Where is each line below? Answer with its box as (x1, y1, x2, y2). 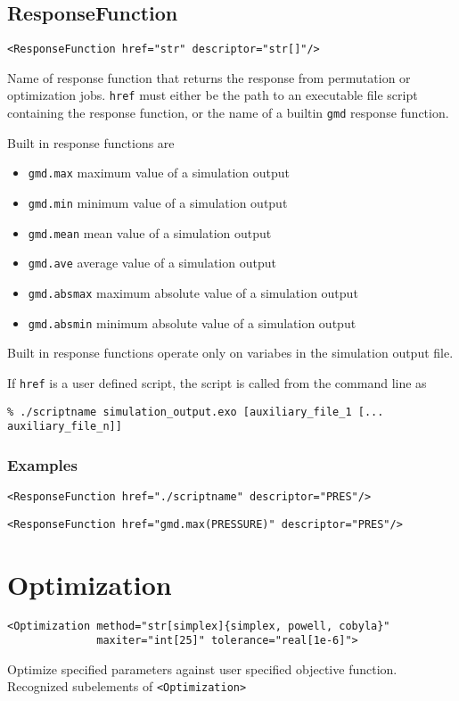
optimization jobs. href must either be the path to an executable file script (7, 86, 418, 104)
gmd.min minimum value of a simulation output (28, 194, 288, 212)
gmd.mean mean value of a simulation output (28, 223, 272, 242)
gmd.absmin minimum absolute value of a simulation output (28, 313, 357, 332)
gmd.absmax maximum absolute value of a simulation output (28, 283, 358, 301)
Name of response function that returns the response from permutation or (7, 68, 411, 87)
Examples (7, 453, 78, 475)
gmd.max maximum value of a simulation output (28, 163, 291, 182)
